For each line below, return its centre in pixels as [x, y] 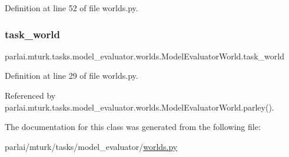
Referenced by [30, 95]
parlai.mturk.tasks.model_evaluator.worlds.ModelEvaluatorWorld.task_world [144, 56]
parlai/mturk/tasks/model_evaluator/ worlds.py [91, 146]
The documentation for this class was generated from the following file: [133, 127]
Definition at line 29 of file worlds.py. [72, 76]
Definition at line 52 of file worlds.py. [72, 8]
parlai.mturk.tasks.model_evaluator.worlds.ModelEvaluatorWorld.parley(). [139, 107]
